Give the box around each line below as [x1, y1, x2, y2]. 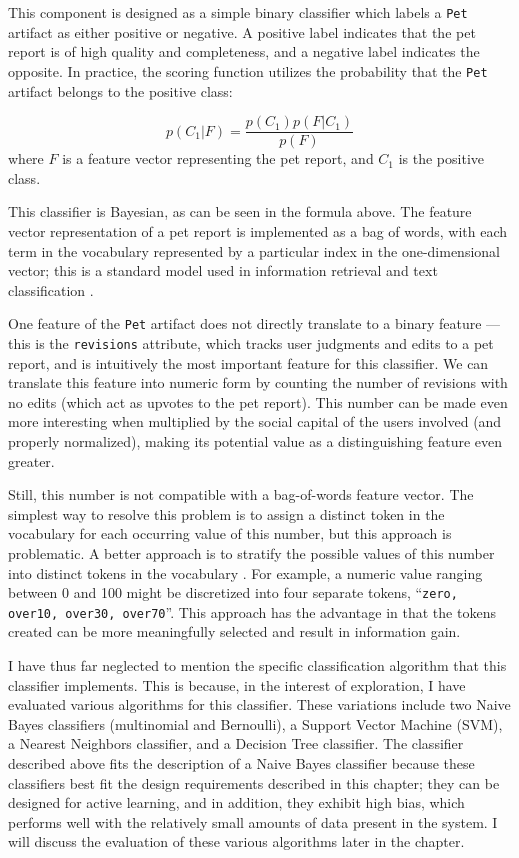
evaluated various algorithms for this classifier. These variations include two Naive [8, 694, 511, 715]
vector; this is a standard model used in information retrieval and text [8, 260, 438, 281]
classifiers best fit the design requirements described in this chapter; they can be [8, 772, 500, 793]
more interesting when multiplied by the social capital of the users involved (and [8, 411, 502, 432]
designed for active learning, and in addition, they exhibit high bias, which [8, 792, 465, 813]
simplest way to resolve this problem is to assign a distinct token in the [8, 503, 445, 524]
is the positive [398, 148, 485, 169]
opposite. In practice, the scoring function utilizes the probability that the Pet [8, 60, 488, 81]
